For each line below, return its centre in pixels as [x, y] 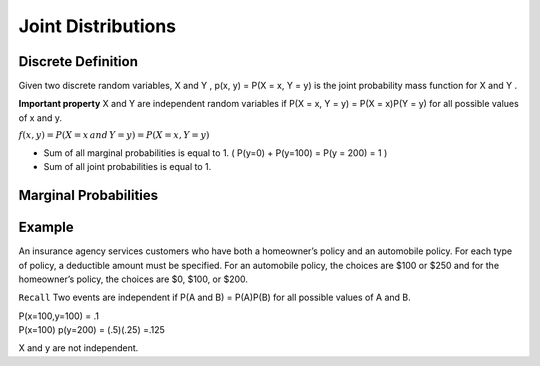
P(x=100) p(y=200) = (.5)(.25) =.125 [91, 330]
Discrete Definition [78, 61]
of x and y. [40, 117]
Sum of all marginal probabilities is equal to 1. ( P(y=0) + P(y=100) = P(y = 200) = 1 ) [215, 152]
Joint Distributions [97, 26]
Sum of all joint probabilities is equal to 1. [127, 167]
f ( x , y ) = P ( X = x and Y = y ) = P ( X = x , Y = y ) [114, 135]
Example [46, 227]
